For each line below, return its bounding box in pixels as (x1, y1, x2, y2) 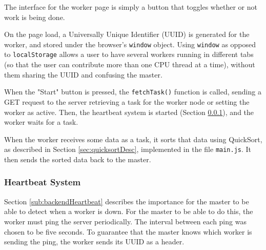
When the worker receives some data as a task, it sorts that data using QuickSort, (4, 133, 262, 144)
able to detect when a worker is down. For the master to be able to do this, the (4, 206, 253, 217)
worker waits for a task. (4, 117, 78, 127)
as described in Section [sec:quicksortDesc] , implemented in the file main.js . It (4, 144, 252, 155)
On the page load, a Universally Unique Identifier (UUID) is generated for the (4, 29, 250, 40)
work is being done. (4, 11, 65, 22)
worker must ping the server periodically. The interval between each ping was (4, 216, 247, 226)
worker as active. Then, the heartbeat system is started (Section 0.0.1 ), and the (4, 106, 254, 117)
